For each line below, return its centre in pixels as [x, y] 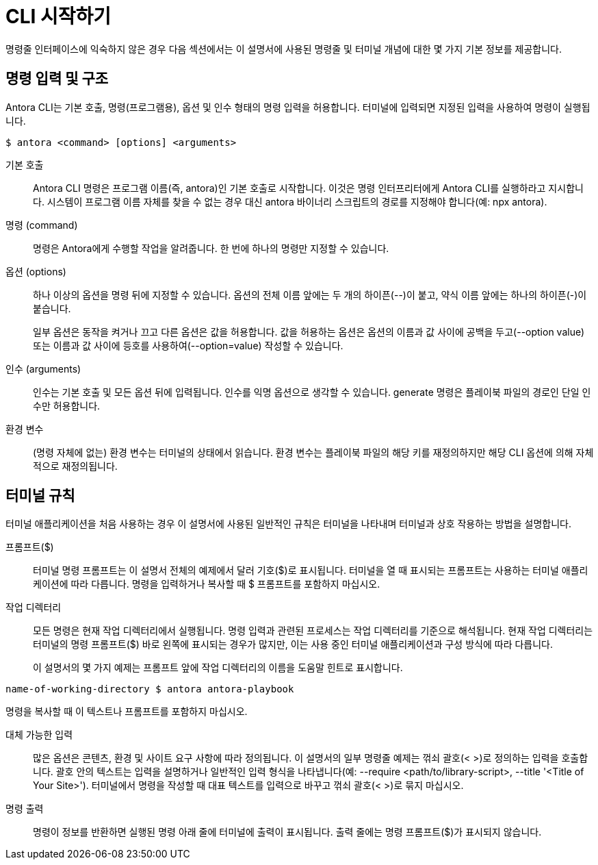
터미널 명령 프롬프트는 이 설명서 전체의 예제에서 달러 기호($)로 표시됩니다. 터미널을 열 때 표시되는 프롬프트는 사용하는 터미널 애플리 [311, 571]
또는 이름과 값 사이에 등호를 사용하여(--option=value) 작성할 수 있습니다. [188, 345]
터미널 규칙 [40, 496]
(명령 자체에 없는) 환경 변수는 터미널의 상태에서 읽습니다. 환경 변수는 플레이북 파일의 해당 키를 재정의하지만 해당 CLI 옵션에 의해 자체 [313, 452]
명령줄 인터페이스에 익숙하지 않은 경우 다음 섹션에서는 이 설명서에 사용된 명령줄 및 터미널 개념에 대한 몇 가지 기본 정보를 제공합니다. [284, 49]
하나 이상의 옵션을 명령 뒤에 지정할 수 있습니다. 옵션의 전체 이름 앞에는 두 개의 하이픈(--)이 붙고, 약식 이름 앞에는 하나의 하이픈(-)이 [310, 294]
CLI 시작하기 [58, 16]
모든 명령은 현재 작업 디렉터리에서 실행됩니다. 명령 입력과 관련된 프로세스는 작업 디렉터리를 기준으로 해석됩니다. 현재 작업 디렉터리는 [313, 631]
